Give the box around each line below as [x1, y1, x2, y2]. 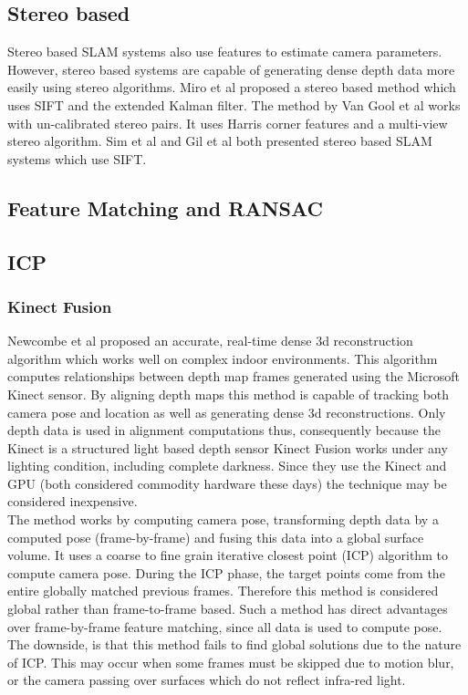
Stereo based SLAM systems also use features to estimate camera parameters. [7, 42, 442, 61]
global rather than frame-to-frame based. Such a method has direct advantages [7, 599, 448, 618]
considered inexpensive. [7, 492, 138, 511]
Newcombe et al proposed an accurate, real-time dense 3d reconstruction [7, 331, 413, 350]
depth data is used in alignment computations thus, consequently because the [7, 420, 441, 440]
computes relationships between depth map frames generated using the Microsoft [7, 367, 461, 386]
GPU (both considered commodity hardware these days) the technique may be [7, 473, 447, 493]
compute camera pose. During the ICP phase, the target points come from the [7, 563, 445, 582]
